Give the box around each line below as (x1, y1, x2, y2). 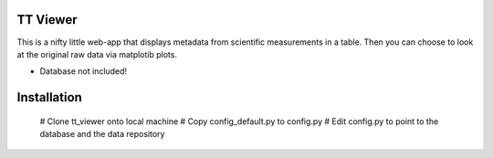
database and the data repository (39, 129, 165, 140)
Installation (16, 90, 82, 105)
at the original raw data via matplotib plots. (16, 48, 178, 59)
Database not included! (39, 66, 128, 77)
